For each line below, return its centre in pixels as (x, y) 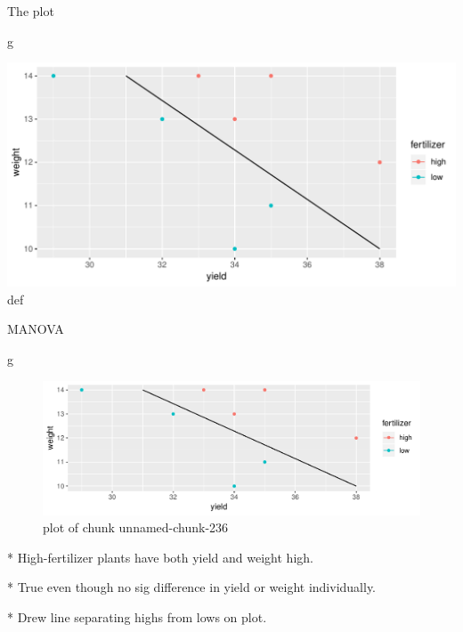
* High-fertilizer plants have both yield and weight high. (160, 557)
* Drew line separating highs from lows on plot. (137, 617)
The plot (31, 11)
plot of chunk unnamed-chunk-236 (136, 527)
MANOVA (36, 329)
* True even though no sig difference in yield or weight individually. (192, 587)
